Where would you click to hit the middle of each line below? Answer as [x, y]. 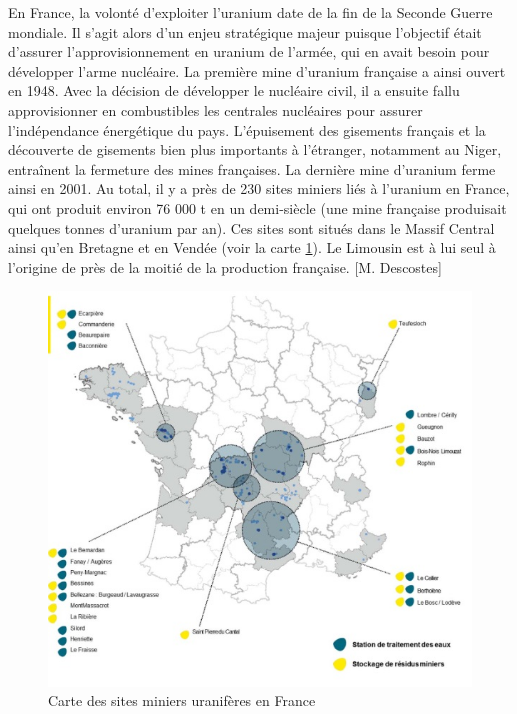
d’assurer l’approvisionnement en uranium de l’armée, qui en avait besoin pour [249, 51]
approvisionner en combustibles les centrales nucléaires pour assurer [215, 109]
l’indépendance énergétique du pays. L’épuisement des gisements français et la [247, 129]
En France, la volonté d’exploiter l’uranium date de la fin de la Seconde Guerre [250, 12]
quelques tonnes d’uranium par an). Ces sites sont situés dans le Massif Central [251, 227]
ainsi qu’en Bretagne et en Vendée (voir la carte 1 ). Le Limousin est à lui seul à [252, 247]
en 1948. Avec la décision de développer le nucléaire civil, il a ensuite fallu [234, 90]
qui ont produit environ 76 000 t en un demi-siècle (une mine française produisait [257, 207]
